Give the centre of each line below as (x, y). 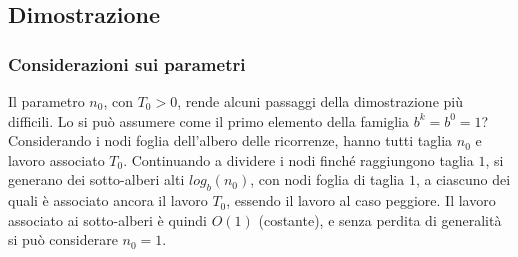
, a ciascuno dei (463, 179)
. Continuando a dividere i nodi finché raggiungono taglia (298, 159)
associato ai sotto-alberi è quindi (107, 219)
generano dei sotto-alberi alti (96, 179)
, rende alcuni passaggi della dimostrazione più (320, 101)
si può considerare (63, 239)
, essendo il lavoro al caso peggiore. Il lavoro (361, 200)
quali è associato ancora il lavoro (108, 200)
